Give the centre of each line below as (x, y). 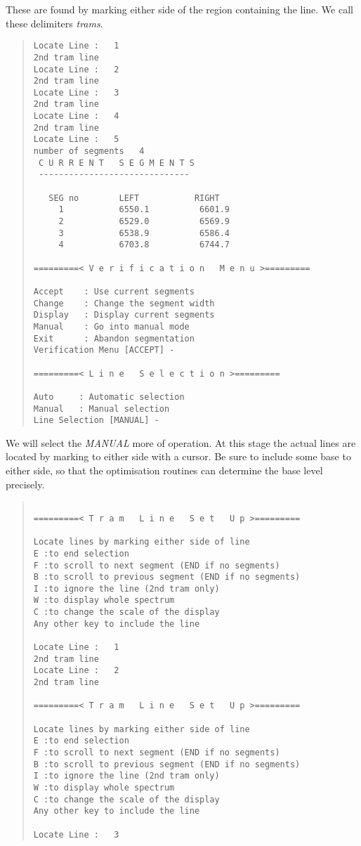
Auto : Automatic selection (109, 397)
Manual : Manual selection (101, 409)
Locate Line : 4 (76, 116)
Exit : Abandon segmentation (114, 338)
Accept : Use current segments (114, 291)
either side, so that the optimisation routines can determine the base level (164, 470)
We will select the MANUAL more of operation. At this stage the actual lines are (181, 442)
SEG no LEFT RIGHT (134, 198)
